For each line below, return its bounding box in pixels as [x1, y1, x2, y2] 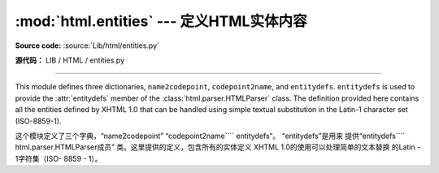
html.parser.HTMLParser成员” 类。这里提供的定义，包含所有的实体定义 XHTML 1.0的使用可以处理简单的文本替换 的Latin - [15, 142, 421, 152]
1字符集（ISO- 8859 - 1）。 [15, 154, 102, 163]
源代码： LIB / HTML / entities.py [15, 55, 125, 65]
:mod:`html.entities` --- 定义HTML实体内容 [15, 12, 307, 30]
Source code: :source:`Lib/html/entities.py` [15, 41, 160, 50]
